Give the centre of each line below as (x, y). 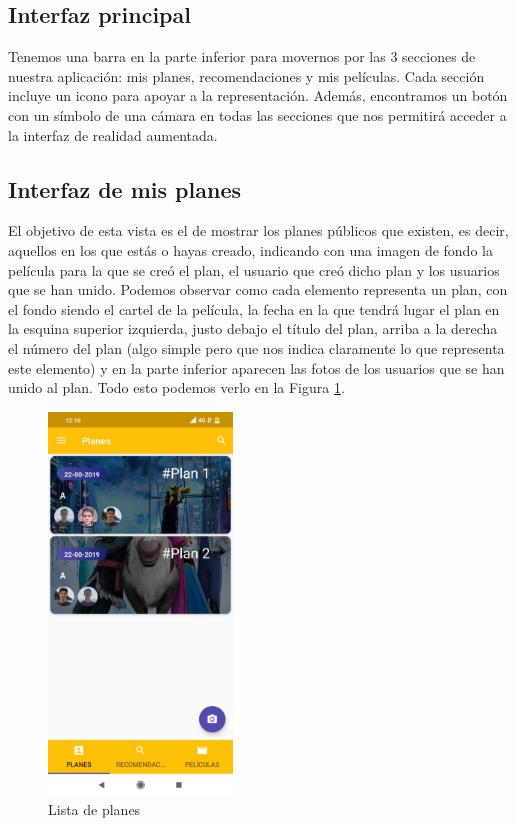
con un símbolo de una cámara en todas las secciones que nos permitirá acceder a (257, 114)
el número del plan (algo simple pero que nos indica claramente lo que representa (256, 347)
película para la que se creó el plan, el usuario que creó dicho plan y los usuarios (254, 269)
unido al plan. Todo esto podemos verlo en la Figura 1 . (176, 387)
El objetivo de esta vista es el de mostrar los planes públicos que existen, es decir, (258, 230)
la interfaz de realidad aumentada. (113, 134)
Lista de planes (94, 809)
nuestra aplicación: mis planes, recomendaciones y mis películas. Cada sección (246, 75)
